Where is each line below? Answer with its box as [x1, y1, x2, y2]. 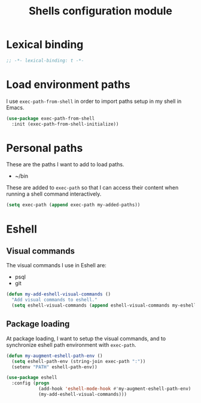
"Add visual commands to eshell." [11, 297, 98, 303]
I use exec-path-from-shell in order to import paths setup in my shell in [6, 97, 182, 105]
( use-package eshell [6, 375, 58, 381]
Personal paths [6, 141, 83, 155]
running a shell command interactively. [6, 190, 102, 198]
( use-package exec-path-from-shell [6, 115, 95, 121]
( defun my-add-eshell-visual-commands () [6, 291, 111, 297]
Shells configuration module [29, 4, 172, 18]
